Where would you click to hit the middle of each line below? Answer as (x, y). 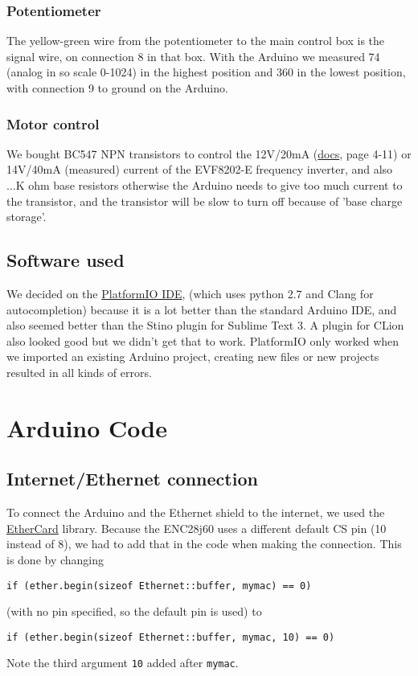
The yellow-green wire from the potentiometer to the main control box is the (196, 41)
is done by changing (55, 559)
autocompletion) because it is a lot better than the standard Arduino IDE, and (202, 309)
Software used (66, 260)
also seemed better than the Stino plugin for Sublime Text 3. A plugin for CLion (205, 325)
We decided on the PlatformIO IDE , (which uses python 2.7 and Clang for (190, 293)
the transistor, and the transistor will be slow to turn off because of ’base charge (205, 201)
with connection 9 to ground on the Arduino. (117, 88)
